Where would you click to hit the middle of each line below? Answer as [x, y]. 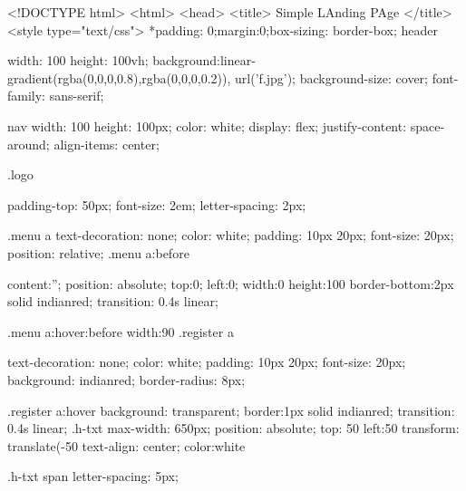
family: [27, 96]
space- [427, 125]
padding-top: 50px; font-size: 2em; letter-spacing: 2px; [157, 204]
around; [29, 144]
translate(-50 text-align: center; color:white [126, 445]
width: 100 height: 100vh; [78, 60]
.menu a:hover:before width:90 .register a [121, 331]
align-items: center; [107, 144]
